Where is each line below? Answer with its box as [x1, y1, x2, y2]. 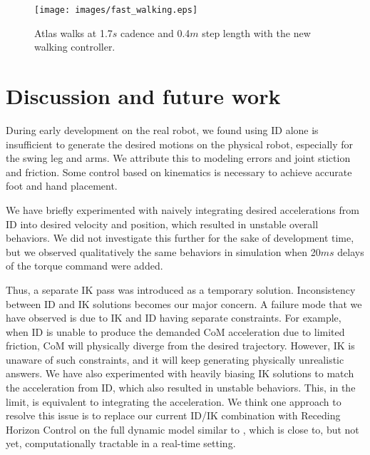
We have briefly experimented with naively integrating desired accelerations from [6, 202, 359, 217]
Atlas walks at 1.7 [34, 25, 113, 40]
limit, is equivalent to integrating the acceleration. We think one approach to [6, 394, 341, 409]
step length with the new [202, 25, 311, 40]
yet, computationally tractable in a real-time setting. [6, 436, 236, 451]
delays [337, 244, 364, 259]
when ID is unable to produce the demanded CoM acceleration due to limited [6, 324, 345, 339]
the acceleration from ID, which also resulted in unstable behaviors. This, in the [6, 380, 356, 395]
